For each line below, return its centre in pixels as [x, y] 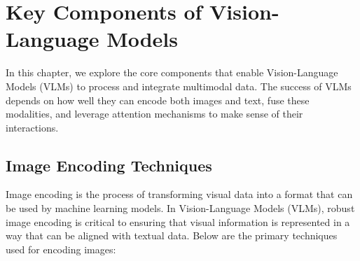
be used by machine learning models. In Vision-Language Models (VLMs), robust [180, 208]
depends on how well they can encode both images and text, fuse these [158, 100]
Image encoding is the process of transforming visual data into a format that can [179, 194]
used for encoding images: [61, 249]
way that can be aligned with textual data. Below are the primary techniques [172, 235]
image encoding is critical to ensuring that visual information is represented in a [178, 221]
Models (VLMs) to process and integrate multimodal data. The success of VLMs [179, 86]
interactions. [32, 127]
